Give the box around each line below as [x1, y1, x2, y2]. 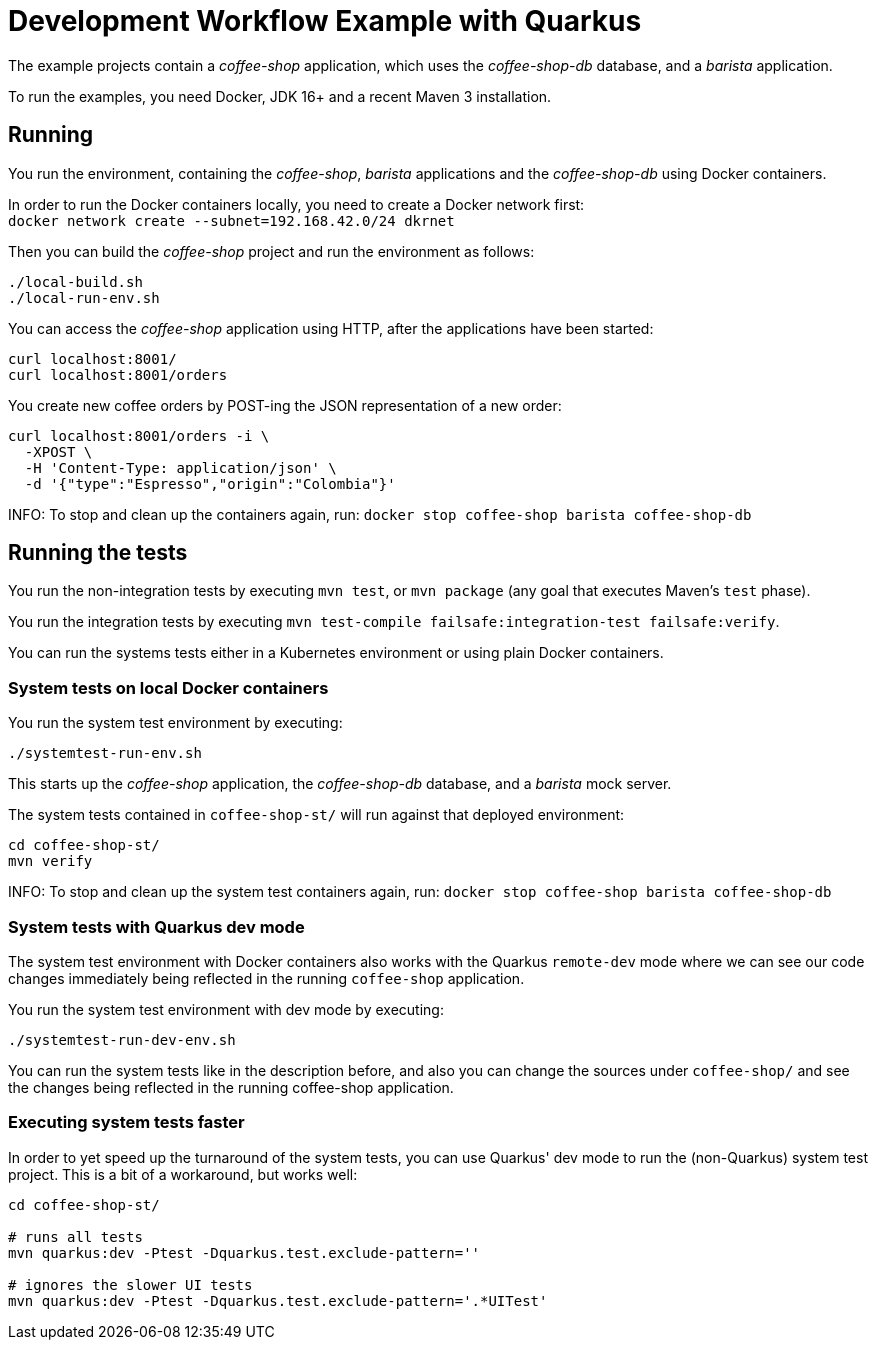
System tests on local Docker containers [8, 677, 329, 698]
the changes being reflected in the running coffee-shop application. [8, 1078, 454, 1096]
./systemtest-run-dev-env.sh [8, 1031, 236, 1048]
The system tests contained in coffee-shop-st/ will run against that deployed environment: [8, 806, 625, 824]
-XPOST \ [24, 443, 93, 460]
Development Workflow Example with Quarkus [8, 4, 642, 38]
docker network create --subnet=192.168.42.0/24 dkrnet [8, 212, 455, 229]
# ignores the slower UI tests [8, 1276, 253, 1293]
